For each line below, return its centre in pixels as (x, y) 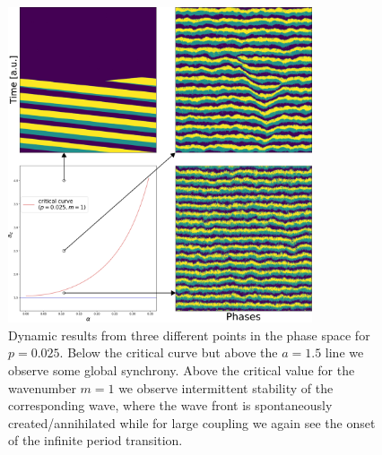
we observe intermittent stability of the (226, 387)
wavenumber (42, 387)
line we (344, 352)
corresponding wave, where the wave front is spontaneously (170, 405)
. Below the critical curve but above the (169, 352)
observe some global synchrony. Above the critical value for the (182, 370)
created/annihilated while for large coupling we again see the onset (192, 422)
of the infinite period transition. (95, 440)
